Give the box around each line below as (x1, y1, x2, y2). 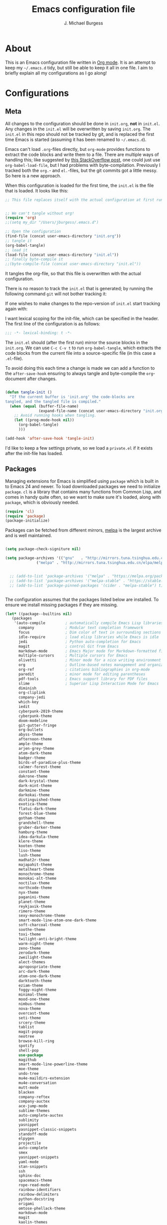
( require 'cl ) (5, 509, 35, 514)
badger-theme (18, 755, 46, 760)
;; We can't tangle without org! (5, 211, 75, 216)
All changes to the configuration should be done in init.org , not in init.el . (5, 120, 160, 126)
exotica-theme (18, 802, 48, 807)
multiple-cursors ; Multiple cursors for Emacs (18, 653, 128, 658)
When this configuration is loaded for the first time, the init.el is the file (5, 182, 154, 188)
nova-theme (18, 1006, 41, 1011)
